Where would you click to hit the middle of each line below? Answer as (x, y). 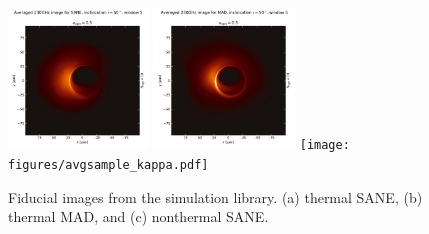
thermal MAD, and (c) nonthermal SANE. (138, 216)
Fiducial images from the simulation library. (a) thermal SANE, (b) (215, 196)
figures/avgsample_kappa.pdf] (108, 164)
